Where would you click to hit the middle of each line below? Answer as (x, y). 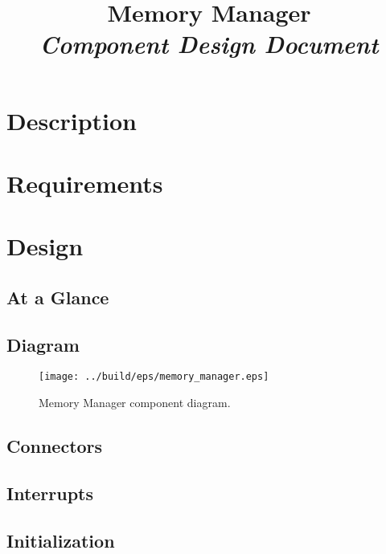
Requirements (85, 183)
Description (72, 120)
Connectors (55, 446)
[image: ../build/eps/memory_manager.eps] (154, 377)
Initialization (61, 540)
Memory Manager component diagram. (135, 403)
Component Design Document (209, 44)
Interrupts (50, 493)
